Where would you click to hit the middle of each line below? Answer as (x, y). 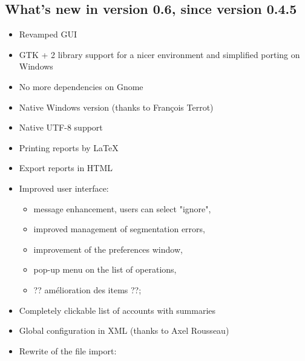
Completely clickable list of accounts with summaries (117, 310)
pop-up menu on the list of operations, (105, 269)
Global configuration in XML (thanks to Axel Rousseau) (124, 330)
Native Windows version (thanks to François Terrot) (116, 107)
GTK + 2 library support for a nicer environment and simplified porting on (159, 54)
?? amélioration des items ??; (87, 289)
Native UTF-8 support (61, 127)
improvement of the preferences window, (108, 249)
